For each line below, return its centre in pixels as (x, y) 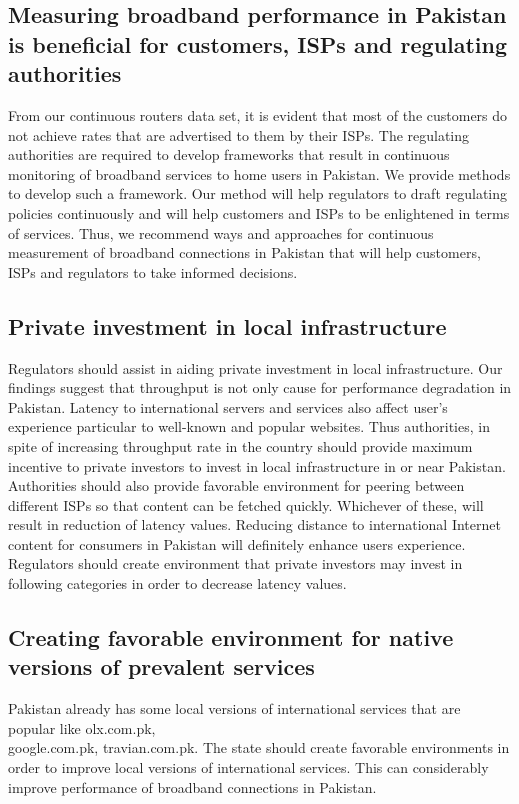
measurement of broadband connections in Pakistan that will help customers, (244, 252)
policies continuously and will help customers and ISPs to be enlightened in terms (259, 212)
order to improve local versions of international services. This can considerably (248, 767)
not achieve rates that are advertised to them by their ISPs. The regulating (239, 134)
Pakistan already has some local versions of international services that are (234, 708)
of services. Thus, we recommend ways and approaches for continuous (221, 232)
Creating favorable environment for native (231, 637)
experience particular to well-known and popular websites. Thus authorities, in (249, 426)
